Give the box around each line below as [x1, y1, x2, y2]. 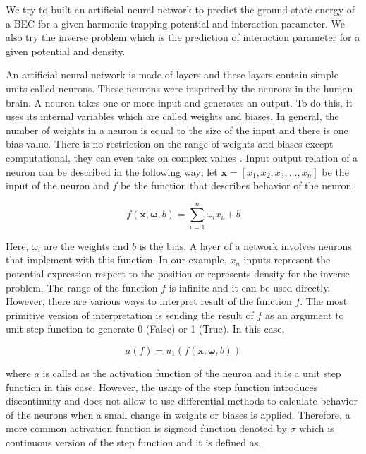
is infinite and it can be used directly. [169, 280, 331, 294]
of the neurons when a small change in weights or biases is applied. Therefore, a [6, 407, 350, 422]
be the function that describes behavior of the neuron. [120, 178, 355, 193]
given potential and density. [6, 43, 126, 58]
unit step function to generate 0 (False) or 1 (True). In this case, [6, 321, 285, 336]
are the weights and [44, 238, 129, 253]
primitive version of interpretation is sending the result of [6, 307, 254, 322]
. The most [300, 294, 348, 309]
